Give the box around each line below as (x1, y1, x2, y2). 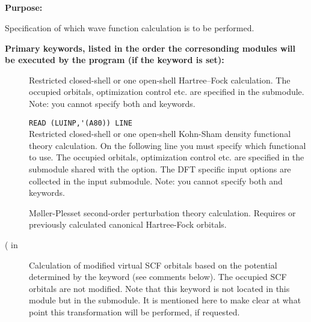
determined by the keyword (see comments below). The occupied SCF (29, 270, 287, 283)
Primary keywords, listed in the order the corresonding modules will (5, 41, 296, 54)
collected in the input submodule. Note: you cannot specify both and (29, 174, 283, 187)
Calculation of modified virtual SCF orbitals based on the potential (29, 258, 277, 271)
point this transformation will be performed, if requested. (29, 305, 240, 318)
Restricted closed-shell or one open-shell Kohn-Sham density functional (29, 127, 291, 140)
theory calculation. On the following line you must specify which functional (29, 139, 306, 151)
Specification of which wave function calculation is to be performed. (5, 21, 254, 34)
